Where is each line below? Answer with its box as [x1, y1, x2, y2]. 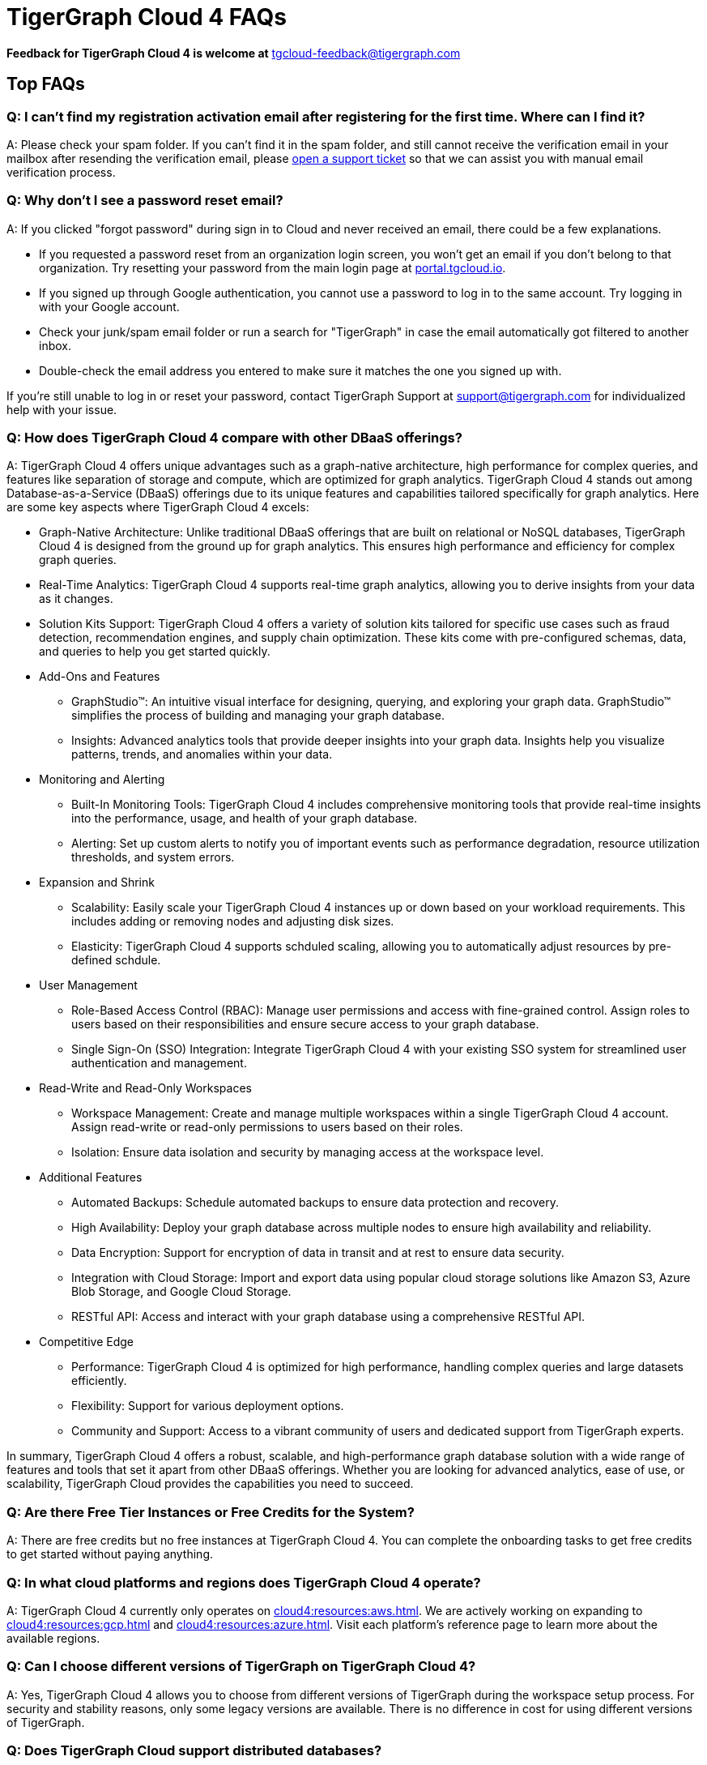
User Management [39, 978, 138, 993]
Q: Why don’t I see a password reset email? [6, 192, 283, 209]
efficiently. [71, 1374, 127, 1388]
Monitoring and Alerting [39, 772, 165, 787]
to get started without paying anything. [6, 1547, 214, 1562]
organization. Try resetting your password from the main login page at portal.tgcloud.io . [39, 260, 506, 275]
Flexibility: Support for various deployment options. [71, 1399, 344, 1413]
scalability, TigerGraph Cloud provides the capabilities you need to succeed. [6, 1477, 414, 1491]
